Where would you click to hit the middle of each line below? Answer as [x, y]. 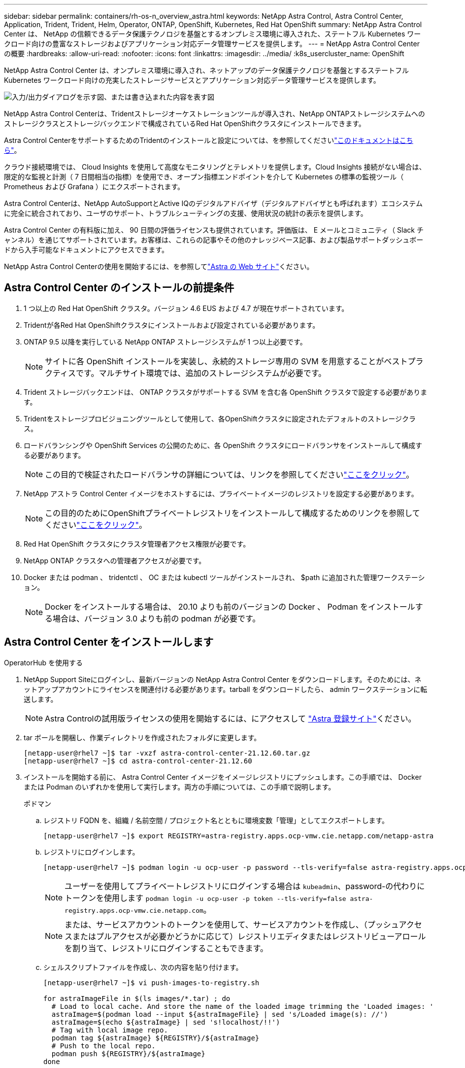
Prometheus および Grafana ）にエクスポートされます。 [94, 187]
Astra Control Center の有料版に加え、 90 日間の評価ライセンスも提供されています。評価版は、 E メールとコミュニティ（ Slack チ [214, 230]
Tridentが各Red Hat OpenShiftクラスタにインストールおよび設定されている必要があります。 [172, 325]
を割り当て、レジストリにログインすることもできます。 [166, 948]
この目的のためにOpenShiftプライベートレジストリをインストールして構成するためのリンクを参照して [232, 513]
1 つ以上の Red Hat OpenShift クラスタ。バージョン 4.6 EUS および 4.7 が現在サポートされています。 [186, 308]
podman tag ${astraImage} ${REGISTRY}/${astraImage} [155, 1038]
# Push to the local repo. [103, 1046]
